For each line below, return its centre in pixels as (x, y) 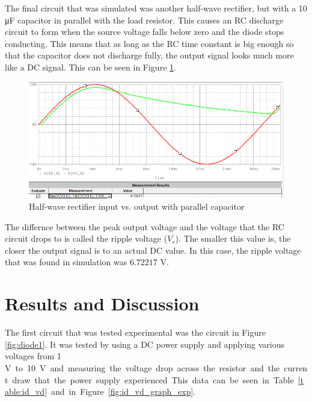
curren (296, 367)
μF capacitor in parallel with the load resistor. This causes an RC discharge (144, 20)
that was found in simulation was (66, 262)
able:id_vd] (26, 391)
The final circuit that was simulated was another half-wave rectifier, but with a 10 (156, 8)
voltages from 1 (33, 356)
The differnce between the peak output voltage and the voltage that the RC (145, 226)
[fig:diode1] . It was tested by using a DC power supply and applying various (145, 344)
